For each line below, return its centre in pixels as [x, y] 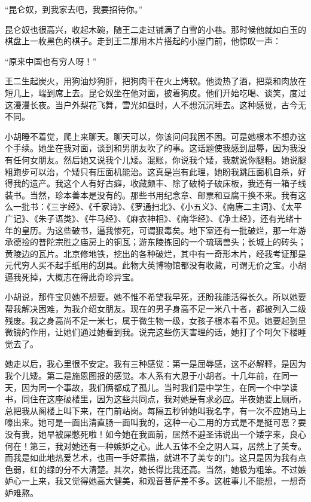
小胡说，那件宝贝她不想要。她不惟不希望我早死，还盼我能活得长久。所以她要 [155, 297]
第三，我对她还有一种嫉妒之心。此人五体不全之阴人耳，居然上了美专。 [168, 446]
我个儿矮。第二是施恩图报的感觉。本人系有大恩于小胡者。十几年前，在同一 [151, 376]
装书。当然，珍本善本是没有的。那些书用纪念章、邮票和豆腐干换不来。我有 [151, 195]
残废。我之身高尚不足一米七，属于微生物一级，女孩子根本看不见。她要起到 [151, 320]
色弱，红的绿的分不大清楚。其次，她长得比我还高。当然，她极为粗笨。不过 [151, 469]
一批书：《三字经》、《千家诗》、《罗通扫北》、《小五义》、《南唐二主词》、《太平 [157, 206]
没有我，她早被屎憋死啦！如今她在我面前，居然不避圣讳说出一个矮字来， [147, 434]
